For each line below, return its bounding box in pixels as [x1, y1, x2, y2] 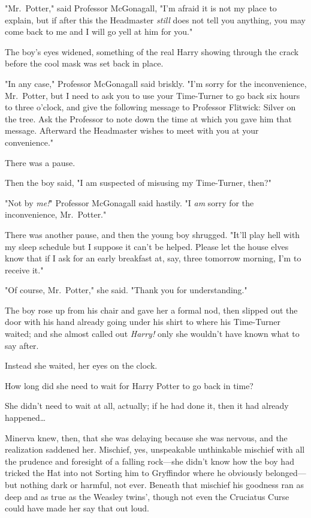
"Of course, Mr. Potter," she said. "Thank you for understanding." [5, 284, 247, 296]
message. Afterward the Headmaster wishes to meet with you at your [5, 124, 259, 137]
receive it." [5, 263, 44, 276]
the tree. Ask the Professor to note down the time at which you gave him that [5, 112, 292, 125]
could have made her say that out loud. [5, 502, 149, 514]
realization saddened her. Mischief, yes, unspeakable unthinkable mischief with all [5, 443, 305, 456]
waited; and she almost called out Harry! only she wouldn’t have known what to [5, 327, 300, 340]
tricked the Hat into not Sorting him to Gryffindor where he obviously [5, 466, 263, 479]
